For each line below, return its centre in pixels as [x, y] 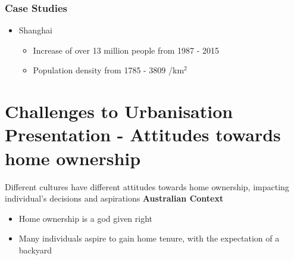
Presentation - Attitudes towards [143, 134]
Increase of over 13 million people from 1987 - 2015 [126, 50]
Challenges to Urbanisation [119, 111]
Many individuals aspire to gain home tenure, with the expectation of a [149, 238]
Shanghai [35, 30]
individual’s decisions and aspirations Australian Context [114, 198]
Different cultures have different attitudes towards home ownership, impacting [147, 186]
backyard [35, 250]
